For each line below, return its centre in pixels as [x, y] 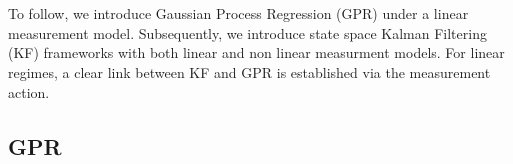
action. [29, 91]
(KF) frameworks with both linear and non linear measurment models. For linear [256, 52]
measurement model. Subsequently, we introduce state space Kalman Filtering [247, 32]
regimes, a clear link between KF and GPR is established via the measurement [249, 71]
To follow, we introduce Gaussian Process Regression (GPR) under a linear [238, 13]
